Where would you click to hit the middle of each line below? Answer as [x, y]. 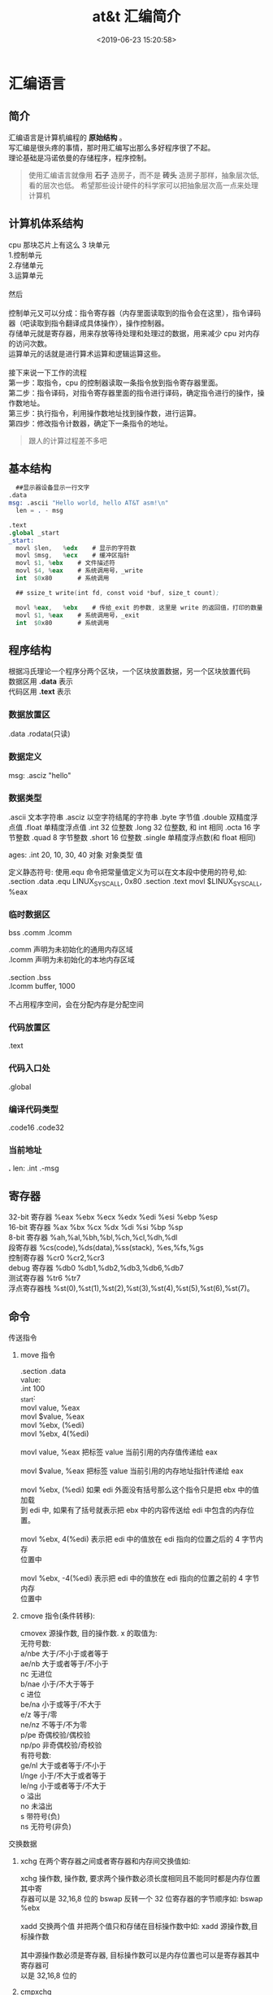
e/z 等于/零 [39, 1714]
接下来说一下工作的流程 [48, 372]
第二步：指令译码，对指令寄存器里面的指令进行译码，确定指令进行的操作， [133, 392]
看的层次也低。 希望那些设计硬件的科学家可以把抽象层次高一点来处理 [143, 185]
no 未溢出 [36, 1806]
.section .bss [30, 978]
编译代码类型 [34, 1109]
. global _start [34, 533]
